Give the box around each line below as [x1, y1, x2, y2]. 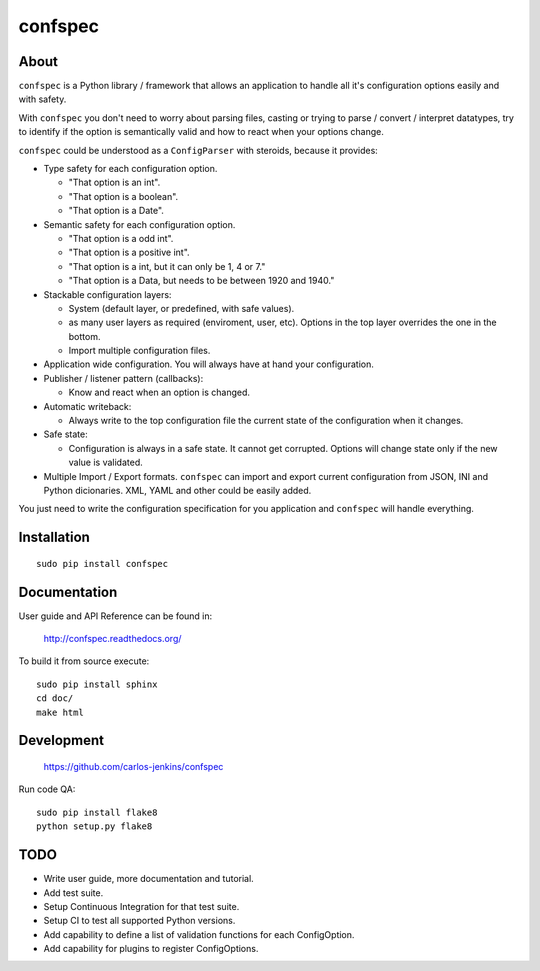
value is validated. [68, 456, 144, 469]
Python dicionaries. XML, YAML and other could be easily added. [43, 485, 312, 496]
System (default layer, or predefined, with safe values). [68, 302, 295, 314]
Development [18, 732, 105, 749]
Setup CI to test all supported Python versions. [43, 915, 236, 927]
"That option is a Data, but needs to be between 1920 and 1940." [68, 275, 335, 287]
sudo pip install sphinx [36, 678, 158, 690]
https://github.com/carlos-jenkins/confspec [43, 761, 224, 773]
